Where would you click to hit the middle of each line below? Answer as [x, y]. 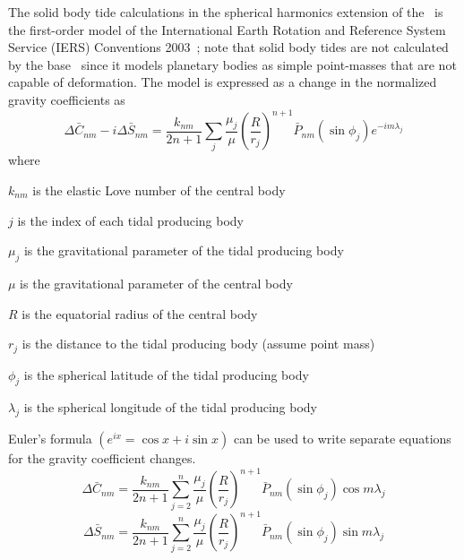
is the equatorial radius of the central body [140, 313]
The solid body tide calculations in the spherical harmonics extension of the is [226, 12]
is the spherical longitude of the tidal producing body [171, 407]
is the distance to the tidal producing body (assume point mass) [198, 344]
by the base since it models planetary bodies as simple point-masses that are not [232, 64]
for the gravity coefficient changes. [102, 458]
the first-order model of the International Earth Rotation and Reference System [227, 29]
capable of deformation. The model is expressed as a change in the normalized [223, 82]
